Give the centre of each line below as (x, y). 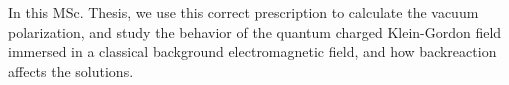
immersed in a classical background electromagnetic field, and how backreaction (252, 51)
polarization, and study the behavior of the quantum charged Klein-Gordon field (255, 31)
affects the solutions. (71, 70)
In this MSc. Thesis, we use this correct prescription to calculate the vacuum (243, 12)
